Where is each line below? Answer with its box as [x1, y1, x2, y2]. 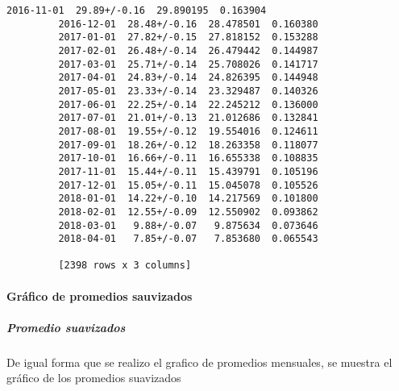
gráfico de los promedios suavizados [6, 369, 181, 386]
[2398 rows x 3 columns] [58, 260, 192, 272]
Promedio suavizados [6, 318, 126, 335]
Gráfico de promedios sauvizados [6, 287, 193, 304]
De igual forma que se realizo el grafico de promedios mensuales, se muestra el [6, 353, 393, 370]
